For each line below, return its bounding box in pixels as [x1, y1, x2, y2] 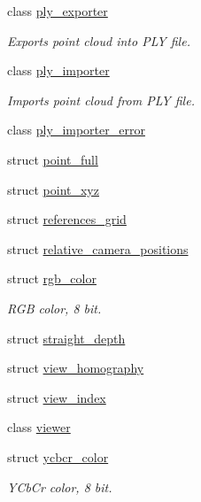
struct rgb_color [7, 269, 97, 288]
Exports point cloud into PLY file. [7, 31, 190, 50]
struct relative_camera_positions [7, 239, 189, 258]
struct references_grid [7, 210, 127, 228]
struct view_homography [7, 359, 144, 377]
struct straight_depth [7, 328, 126, 347]
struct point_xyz [7, 180, 99, 198]
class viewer [7, 418, 71, 436]
